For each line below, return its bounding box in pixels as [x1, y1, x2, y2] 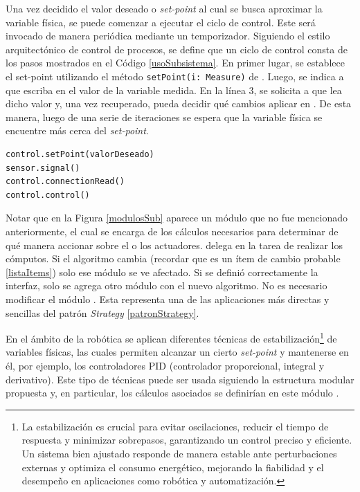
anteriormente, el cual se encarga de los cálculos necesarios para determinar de [6, 224, 339, 238]
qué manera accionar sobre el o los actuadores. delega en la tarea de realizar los [6, 237, 343, 252]
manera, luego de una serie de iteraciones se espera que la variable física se [6, 109, 323, 124]
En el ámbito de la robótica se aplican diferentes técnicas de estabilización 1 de [6, 329, 337, 345]
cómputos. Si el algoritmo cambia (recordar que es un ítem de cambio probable [6, 251, 341, 266]
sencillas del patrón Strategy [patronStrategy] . [6, 305, 199, 320]
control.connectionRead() [6, 176, 125, 187]
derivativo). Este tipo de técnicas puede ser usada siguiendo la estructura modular [6, 372, 354, 386]
